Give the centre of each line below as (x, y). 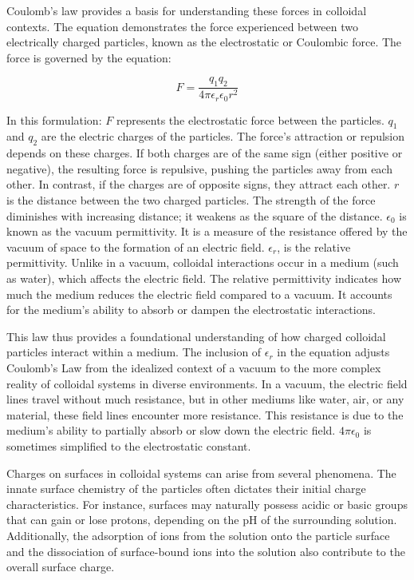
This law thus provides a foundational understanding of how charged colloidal (196, 336)
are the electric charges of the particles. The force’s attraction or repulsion (223, 136)
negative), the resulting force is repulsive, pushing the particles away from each (199, 168)
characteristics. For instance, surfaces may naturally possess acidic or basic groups (207, 504)
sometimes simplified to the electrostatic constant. (129, 445)
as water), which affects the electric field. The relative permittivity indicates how (204, 278)
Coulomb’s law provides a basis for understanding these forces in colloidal (187, 10)
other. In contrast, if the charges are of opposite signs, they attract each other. (199, 184)
